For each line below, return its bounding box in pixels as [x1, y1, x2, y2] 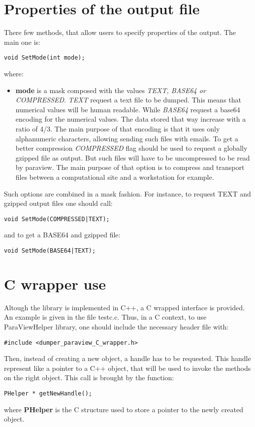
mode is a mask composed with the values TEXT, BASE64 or [15, 85, 206, 95]
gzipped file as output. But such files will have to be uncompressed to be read [15, 152, 250, 163]
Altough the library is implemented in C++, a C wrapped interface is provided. [4, 302, 245, 312]
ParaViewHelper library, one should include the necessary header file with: [4, 321, 229, 331]
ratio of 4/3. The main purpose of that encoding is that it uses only [15, 123, 220, 133]
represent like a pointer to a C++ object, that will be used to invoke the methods [4, 362, 251, 373]
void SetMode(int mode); [4, 54, 85, 62]
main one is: [4, 36, 40, 47]
